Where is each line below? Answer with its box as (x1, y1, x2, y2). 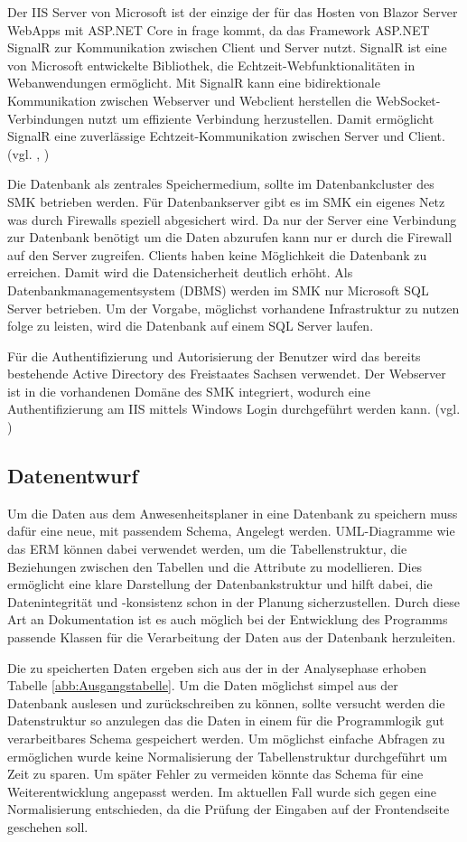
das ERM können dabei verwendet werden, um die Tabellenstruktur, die (7, 539, 407, 558)
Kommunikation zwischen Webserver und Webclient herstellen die (7, 90, 372, 109)
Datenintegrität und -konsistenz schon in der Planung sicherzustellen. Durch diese (7, 592, 460, 611)
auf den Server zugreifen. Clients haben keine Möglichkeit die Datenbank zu (7, 245, 427, 264)
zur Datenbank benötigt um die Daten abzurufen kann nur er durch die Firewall (7, 228, 453, 247)
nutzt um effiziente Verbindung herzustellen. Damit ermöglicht (88, 108, 434, 127)
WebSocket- (375, 90, 441, 109)
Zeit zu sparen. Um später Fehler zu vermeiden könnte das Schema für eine (7, 764, 424, 783)
